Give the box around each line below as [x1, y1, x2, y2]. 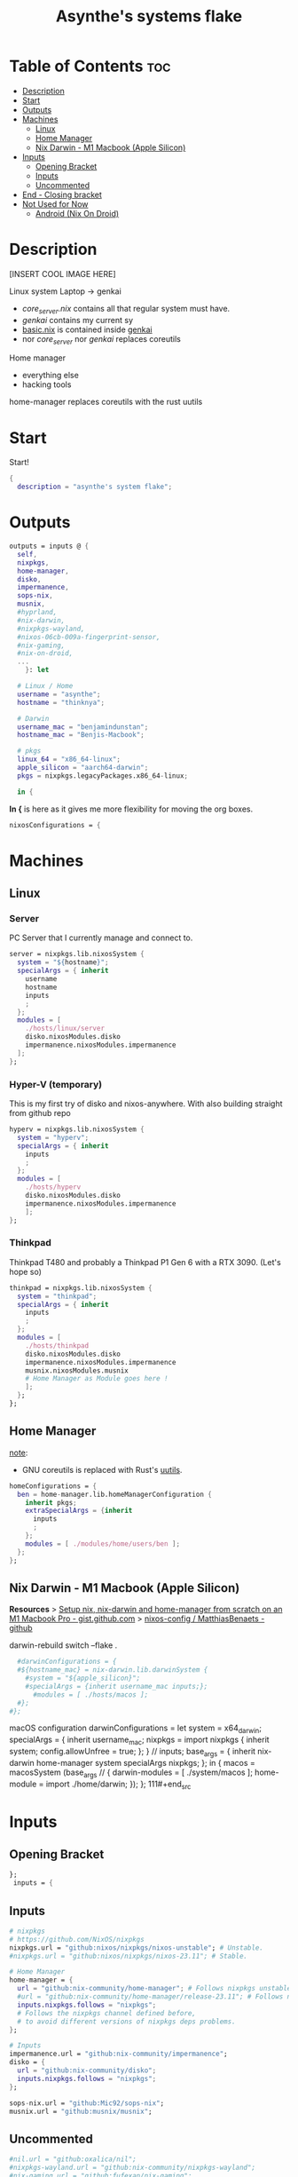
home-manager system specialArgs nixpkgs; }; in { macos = [35, 1757, 255, 1768]
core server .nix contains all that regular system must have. [21, 303, 231, 316]
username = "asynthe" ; [17, 690, 101, 699]
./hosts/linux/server [25, 1024, 105, 1033]
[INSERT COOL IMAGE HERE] [9, 268, 117, 279]
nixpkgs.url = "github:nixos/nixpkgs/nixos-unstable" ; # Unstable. [9, 1943, 264, 1952]
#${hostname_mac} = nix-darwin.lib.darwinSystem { [17, 1666, 208, 1674]
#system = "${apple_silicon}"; [25, 1674, 141, 1683]
